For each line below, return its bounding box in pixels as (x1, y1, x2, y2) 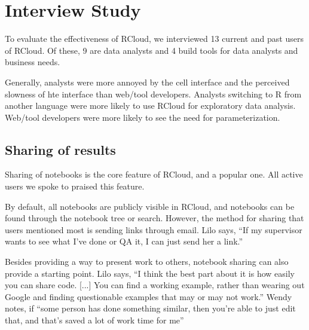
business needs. (5, 56, 60, 68)
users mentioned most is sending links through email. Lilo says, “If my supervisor (5, 223, 302, 236)
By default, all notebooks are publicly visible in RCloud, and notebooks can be (5, 200, 295, 212)
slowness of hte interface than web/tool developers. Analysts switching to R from (5, 87, 302, 100)
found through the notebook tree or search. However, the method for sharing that (5, 212, 304, 224)
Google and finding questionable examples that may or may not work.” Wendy (5, 290, 292, 302)
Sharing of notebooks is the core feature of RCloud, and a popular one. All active (5, 168, 303, 181)
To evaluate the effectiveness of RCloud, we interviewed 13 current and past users (5, 32, 304, 45)
